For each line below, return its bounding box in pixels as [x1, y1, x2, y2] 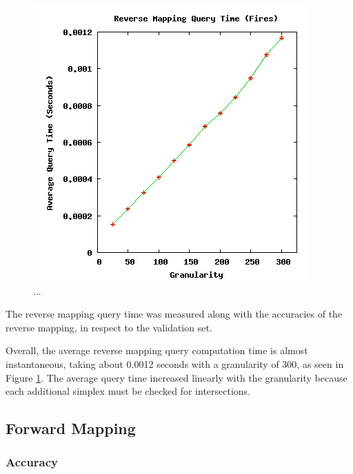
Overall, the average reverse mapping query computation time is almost [6, 343, 308, 358]
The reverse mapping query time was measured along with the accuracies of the [6, 307, 343, 321]
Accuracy [6, 453, 59, 471]
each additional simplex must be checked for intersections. [6, 384, 251, 398]
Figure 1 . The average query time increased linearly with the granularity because [6, 370, 347, 384]
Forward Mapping [6, 418, 136, 439]
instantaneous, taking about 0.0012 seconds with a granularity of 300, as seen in [6, 356, 344, 371]
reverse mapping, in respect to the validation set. [6, 320, 212, 334]
